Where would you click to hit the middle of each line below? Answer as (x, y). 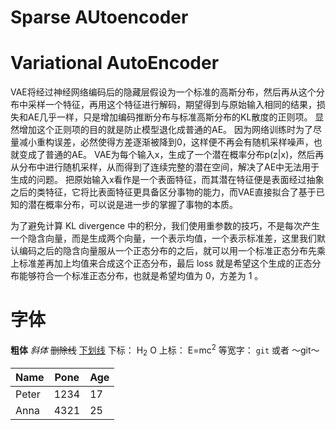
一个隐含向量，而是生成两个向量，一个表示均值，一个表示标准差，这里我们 (163, 238)
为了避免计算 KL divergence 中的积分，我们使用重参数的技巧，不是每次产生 (165, 226)
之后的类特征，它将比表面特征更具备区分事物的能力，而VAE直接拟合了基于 (163, 192)
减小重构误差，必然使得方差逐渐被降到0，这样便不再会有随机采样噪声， (166, 142)
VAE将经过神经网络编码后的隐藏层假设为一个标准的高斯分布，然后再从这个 (163, 92)
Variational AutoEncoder (115, 63)
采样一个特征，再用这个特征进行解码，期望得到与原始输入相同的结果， (172, 105)
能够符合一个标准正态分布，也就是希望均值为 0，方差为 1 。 (141, 276)
